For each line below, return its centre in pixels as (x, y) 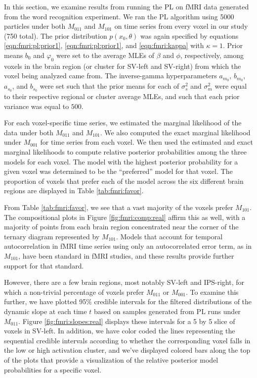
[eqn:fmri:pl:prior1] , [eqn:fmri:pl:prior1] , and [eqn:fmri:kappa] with (104, 45)
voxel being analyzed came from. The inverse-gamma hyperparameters (110, 76)
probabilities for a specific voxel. (53, 369)
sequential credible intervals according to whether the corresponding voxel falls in (127, 340)
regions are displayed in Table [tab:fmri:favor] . (74, 190)
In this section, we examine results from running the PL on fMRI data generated (127, 6)
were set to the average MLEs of (105, 55)
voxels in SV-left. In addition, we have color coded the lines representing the (120, 331)
